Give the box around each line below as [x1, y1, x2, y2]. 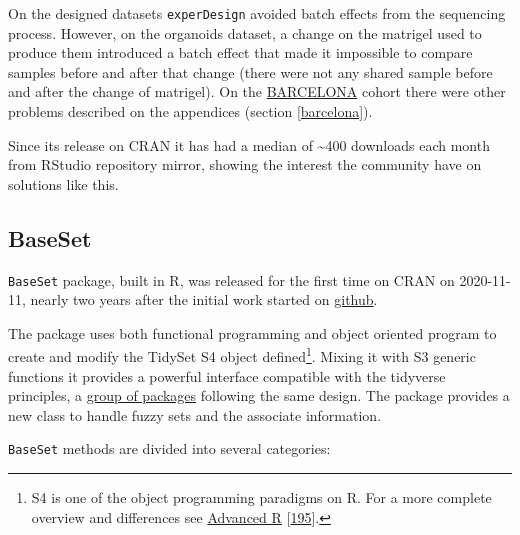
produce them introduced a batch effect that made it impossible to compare [8, 42, 473, 63]
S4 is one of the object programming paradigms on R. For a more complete [31, 487, 492, 508]
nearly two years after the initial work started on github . [30, 289, 378, 310]
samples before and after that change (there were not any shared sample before [8, 61, 493, 82]
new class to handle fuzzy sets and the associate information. [8, 404, 382, 425]
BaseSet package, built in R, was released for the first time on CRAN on [8, 269, 455, 290]
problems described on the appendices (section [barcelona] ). [8, 101, 373, 122]
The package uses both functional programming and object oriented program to [8, 322, 497, 343]
